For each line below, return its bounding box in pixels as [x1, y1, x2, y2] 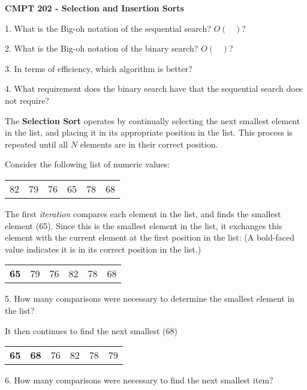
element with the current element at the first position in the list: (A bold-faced [5, 231, 294, 244]
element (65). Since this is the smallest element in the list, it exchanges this [5, 219, 282, 232]
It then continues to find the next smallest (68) [5, 324, 177, 337]
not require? [5, 94, 49, 106]
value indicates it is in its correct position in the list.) [5, 242, 201, 255]
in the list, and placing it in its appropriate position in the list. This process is [5, 126, 293, 139]
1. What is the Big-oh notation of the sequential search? [5, 22, 211, 34]
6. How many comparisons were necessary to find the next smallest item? [5, 374, 273, 386]
